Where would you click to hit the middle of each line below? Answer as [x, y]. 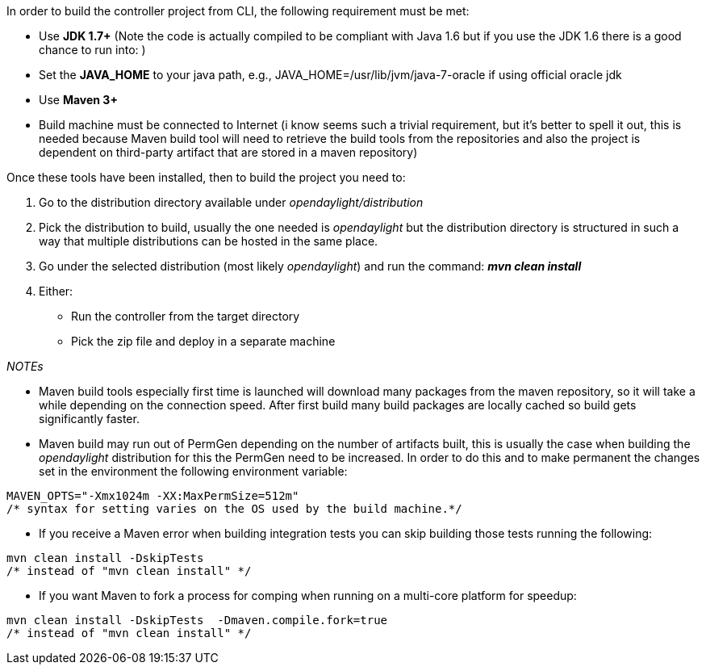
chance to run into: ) [92, 50]
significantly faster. [89, 419]
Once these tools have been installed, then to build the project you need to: [206, 177]
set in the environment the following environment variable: [193, 471]
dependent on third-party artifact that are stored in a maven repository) [228, 152]
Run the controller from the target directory [186, 316]
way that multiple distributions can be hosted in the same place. [209, 241]
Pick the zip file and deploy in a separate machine [203, 341]
